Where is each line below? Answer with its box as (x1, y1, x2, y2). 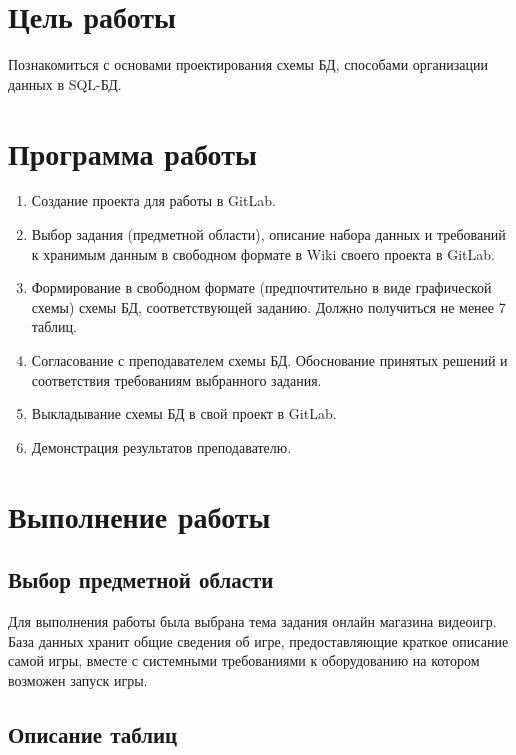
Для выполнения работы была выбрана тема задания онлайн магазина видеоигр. (8, 610, 497, 631)
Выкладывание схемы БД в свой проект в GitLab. (31, 403, 337, 424)
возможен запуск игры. (8, 669, 148, 690)
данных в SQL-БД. (8, 73, 122, 94)
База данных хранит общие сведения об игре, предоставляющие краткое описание (8, 630, 509, 651)
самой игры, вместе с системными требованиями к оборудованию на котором (8, 650, 480, 671)
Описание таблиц (8, 718, 178, 749)
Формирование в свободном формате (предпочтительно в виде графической (31, 277, 492, 298)
